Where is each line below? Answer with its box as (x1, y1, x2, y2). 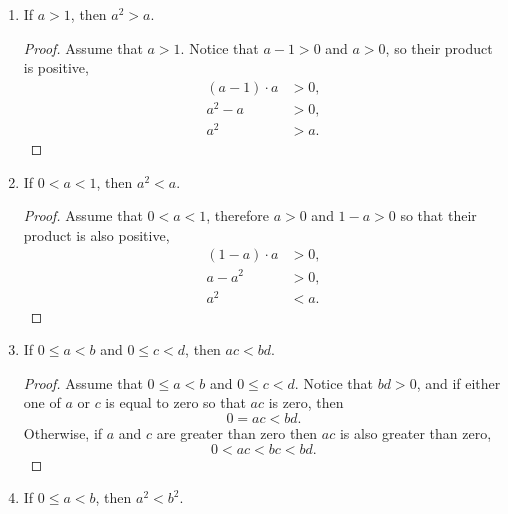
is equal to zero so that (105, 392, 246, 413)
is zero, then (268, 392, 344, 413)
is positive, (23, 57, 89, 78)
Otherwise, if (23, 423, 103, 444)
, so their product (385, 37, 493, 58)
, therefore (206, 205, 269, 226)
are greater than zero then (156, 423, 318, 444)
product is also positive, (23, 224, 170, 245)
